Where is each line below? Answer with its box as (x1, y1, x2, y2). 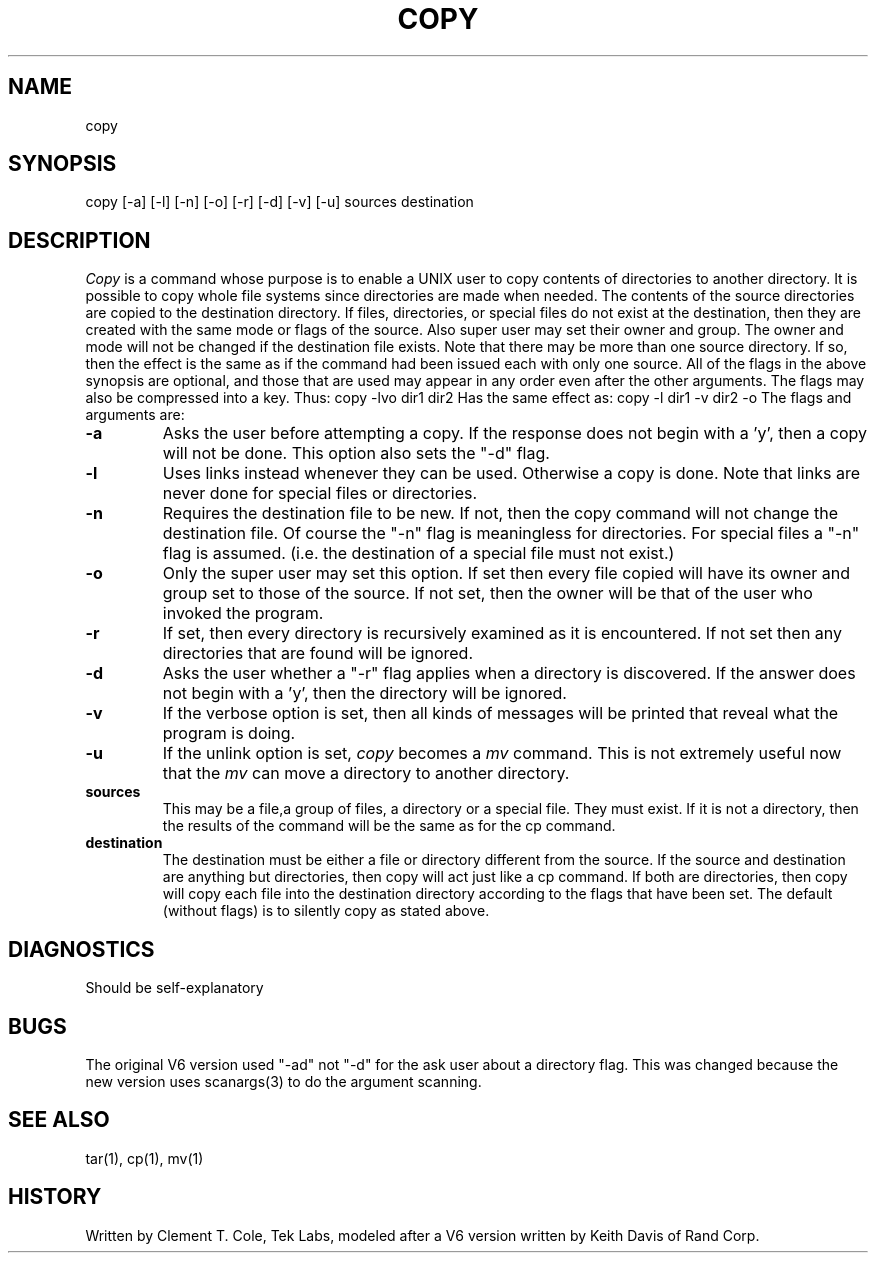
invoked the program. (162, 603, 324, 624)
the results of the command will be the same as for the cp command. (162, 817, 616, 835)
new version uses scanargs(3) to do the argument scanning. (85, 1072, 482, 1090)
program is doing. (162, 723, 296, 744)
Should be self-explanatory (85, 979, 264, 997)
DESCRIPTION (8, 227, 151, 253)
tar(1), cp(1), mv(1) (85, 1149, 204, 1167)
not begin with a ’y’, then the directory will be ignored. (162, 683, 567, 704)
